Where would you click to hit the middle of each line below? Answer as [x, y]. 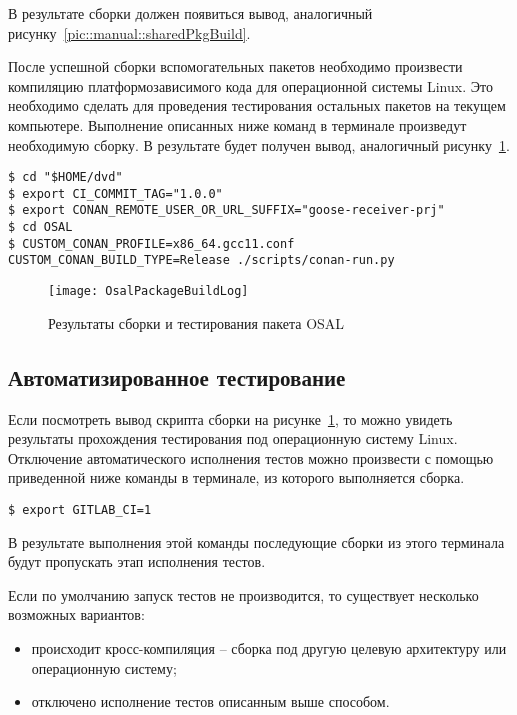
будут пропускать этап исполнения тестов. [137, 561]
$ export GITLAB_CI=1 [80, 509]
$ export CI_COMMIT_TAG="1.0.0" [115, 193]
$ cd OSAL [40, 227]
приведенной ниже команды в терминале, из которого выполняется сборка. [236, 477]
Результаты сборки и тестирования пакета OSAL [196, 322]
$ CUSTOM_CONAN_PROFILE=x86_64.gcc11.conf [151, 243]
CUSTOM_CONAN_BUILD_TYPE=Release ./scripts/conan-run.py [201, 260]
